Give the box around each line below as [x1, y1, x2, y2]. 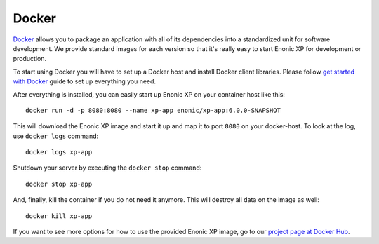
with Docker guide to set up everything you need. [13, 77, 157, 86]
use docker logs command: [13, 132, 99, 140]
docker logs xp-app [25, 148, 93, 156]
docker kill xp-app [25, 212, 93, 220]
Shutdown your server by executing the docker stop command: [13, 163, 202, 172]
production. [13, 55, 47, 63]
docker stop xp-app [25, 179, 93, 188]
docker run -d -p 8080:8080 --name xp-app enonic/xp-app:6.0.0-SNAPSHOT [25, 106, 281, 114]
